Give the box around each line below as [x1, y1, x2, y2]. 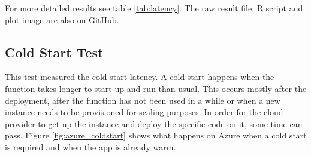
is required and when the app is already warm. [5, 140, 176, 153]
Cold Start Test [5, 42, 104, 61]
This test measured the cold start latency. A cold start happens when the [5, 70, 274, 83]
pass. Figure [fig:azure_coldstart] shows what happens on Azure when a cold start [5, 129, 307, 141]
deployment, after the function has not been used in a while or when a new [5, 94, 280, 106]
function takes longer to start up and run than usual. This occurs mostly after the [5, 82, 307, 94]
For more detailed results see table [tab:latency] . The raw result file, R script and [5, 2, 303, 14]
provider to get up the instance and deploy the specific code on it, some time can [5, 117, 303, 130]
